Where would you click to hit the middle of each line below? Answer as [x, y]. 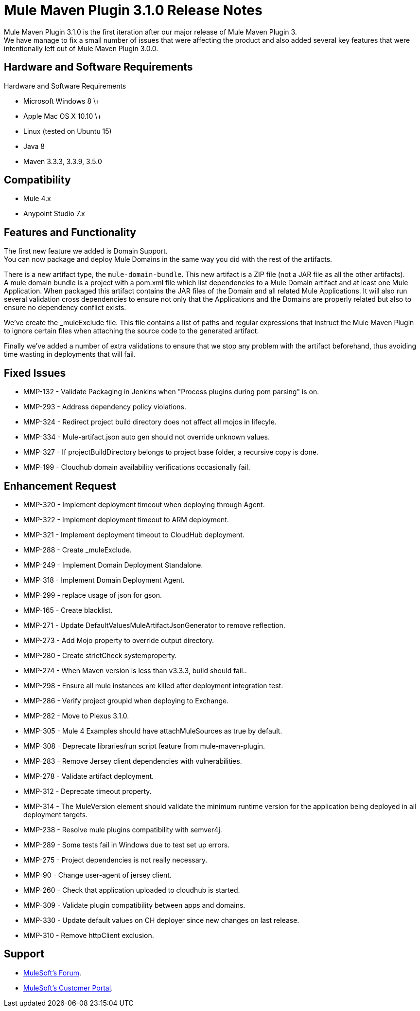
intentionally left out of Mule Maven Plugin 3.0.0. [81, 48]
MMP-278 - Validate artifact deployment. [89, 776]
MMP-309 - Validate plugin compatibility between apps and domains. [134, 905]
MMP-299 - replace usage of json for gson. [93, 595]
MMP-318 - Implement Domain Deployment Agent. [104, 580]
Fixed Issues [35, 373]
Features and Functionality [70, 232]
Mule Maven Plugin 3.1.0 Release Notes [133, 10]
